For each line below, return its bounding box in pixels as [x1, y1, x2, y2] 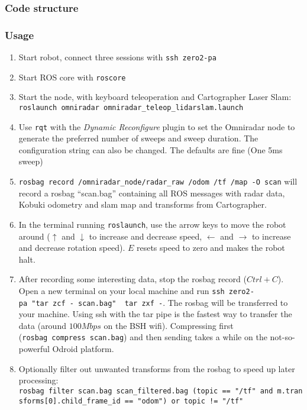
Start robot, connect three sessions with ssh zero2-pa [18, 51, 216, 63]
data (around [18, 319, 66, 331]
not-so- [270, 331, 295, 343]
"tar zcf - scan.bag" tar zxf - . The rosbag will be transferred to [31, 296, 288, 308]
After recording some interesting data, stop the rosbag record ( [18, 273, 247, 285]
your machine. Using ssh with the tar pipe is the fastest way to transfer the [18, 308, 292, 320]
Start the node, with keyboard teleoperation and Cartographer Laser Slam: [18, 91, 292, 103]
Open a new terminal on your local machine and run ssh [18, 284, 225, 296]
